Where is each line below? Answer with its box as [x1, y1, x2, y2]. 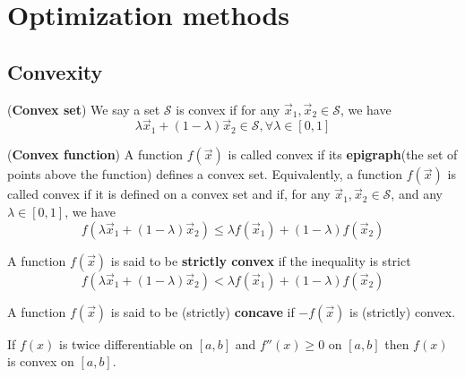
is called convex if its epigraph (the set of [228, 145, 458, 164]
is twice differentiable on [59, 334, 194, 353]
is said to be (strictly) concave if [110, 302, 295, 321]
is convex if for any [176, 99, 280, 118]
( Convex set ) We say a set [7, 99, 160, 118]
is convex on [7, 352, 74, 371]
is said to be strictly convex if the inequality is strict [110, 251, 411, 270]
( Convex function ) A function [7, 145, 184, 164]
